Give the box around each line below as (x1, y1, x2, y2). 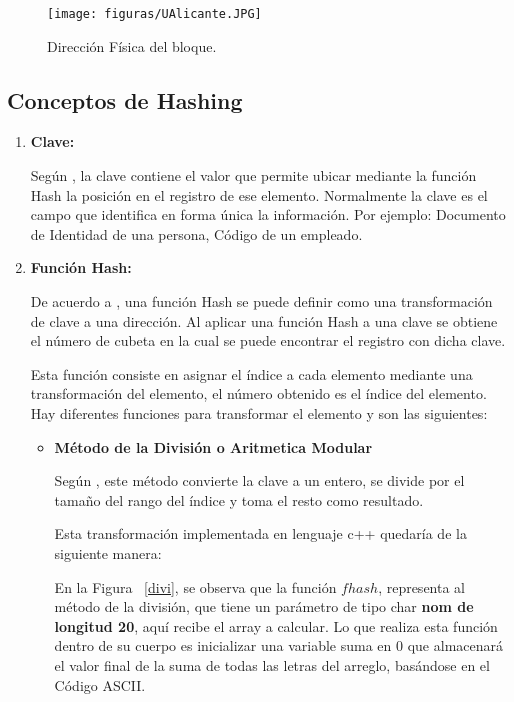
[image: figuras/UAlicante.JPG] (47, 7, 262, 21)
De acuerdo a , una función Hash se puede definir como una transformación (30, 291, 493, 312)
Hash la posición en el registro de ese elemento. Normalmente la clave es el (30, 184, 488, 205)
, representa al (378, 576, 465, 597)
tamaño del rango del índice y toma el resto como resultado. (54, 489, 424, 510)
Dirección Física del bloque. (47, 35, 217, 56)
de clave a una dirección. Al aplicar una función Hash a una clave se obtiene (30, 310, 498, 331)
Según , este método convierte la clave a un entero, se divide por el (54, 470, 465, 491)
